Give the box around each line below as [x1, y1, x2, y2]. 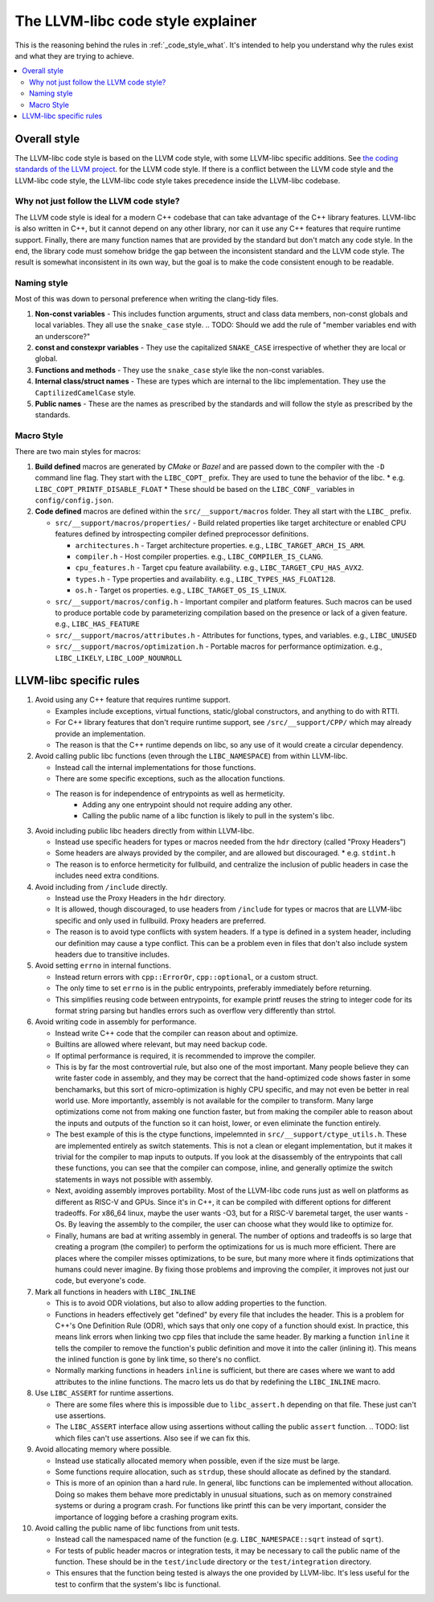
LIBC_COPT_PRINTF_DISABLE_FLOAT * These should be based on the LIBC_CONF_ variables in [35, 484, 355, 494]
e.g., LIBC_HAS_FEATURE [55, 619, 140, 629]
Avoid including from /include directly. [35, 882, 168, 891]
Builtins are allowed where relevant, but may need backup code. [55, 1039, 268, 1049]
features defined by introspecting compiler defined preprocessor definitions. [55, 529, 309, 539]
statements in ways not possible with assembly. [55, 1174, 213, 1184]
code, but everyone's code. [55, 1276, 146, 1285]
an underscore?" [35, 331, 91, 341]
